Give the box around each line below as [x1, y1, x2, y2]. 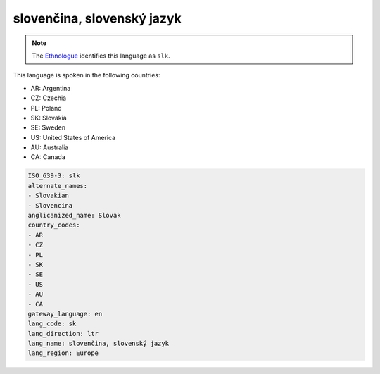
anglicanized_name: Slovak [27, 211, 121, 219]
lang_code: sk [27, 320, 77, 328]
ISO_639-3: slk [27, 172, 80, 180]
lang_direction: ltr [27, 330, 99, 337]
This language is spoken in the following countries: [13, 71, 160, 80]
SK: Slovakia [30, 113, 67, 122]
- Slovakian [27, 192, 70, 200]
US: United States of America [30, 133, 116, 142]
